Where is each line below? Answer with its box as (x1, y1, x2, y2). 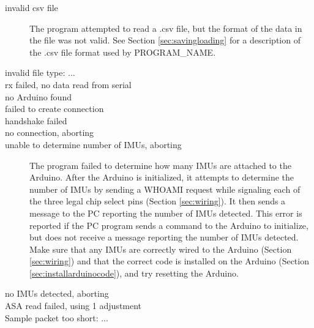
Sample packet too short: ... (5, 311, 108, 324)
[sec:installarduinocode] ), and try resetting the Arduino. (29, 266, 239, 279)
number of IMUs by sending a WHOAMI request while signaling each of (29, 182, 301, 195)
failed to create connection (5, 102, 104, 115)
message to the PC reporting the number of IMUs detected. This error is (29, 206, 302, 219)
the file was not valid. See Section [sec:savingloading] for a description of (29, 34, 301, 47)
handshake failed (5, 114, 67, 127)
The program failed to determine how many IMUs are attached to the (29, 158, 291, 171)
